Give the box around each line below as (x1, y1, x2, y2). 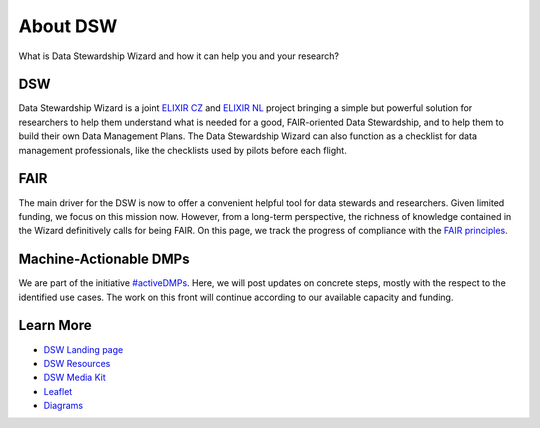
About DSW (18, 15, 118, 37)
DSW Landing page (43, 343, 124, 355)
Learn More (18, 317, 92, 334)
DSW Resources (43, 357, 111, 369)
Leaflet (43, 385, 73, 397)
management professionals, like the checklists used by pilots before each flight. (18, 144, 347, 156)
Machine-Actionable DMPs (18, 251, 190, 268)
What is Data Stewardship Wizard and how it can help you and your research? (18, 50, 340, 62)
